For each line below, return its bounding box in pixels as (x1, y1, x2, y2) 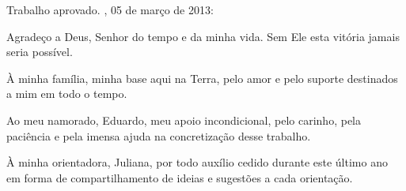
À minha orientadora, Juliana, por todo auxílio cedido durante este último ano (6, 154, 388, 170)
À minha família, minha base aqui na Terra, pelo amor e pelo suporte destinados (6, 69, 398, 86)
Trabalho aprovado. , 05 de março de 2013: (6, 2, 214, 17)
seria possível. (6, 43, 73, 60)
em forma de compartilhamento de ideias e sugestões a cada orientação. (6, 169, 353, 185)
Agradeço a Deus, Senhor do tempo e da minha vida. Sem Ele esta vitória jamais (6, 28, 400, 44)
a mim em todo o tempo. (6, 85, 127, 102)
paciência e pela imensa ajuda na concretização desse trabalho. (6, 127, 311, 144)
